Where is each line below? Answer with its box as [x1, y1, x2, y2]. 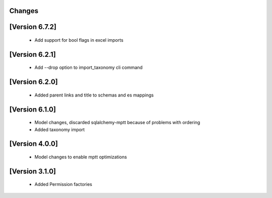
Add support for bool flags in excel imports [34, 37, 123, 43]
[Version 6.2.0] [9, 78, 58, 86]
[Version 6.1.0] [9, 105, 56, 114]
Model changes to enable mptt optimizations [34, 154, 127, 160]
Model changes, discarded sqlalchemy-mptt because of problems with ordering [34, 120, 200, 126]
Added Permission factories [34, 181, 93, 187]
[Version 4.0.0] [9, 140, 58, 148]
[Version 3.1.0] [9, 167, 56, 175]
